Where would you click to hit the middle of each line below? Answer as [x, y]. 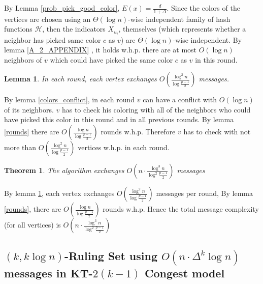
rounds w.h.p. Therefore [138, 132]
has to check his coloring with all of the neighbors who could [156, 109]
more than [20, 147]
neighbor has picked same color [53, 39]
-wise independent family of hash [179, 19]
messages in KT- [48, 273]
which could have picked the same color [111, 59]
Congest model [185, 273]
